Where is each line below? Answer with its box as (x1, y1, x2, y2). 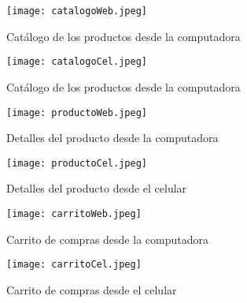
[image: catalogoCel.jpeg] (6, 56, 147, 68)
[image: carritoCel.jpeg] (6, 259, 142, 271)
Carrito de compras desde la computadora (6, 230, 208, 247)
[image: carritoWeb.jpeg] (6, 208, 142, 219)
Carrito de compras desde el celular (6, 281, 177, 297)
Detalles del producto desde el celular (6, 180, 187, 196)
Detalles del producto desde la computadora (6, 129, 219, 146)
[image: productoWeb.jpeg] (6, 107, 147, 118)
